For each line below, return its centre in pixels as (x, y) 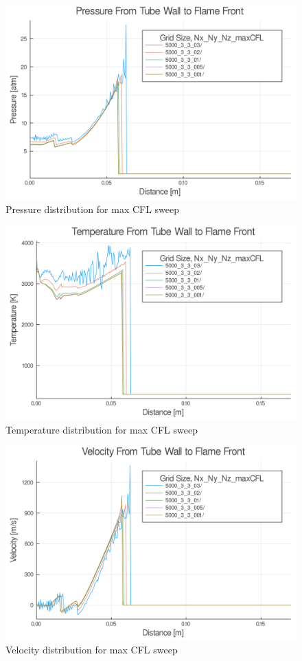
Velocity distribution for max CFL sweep (92, 650)
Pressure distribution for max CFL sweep (93, 209)
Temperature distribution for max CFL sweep (102, 429)
